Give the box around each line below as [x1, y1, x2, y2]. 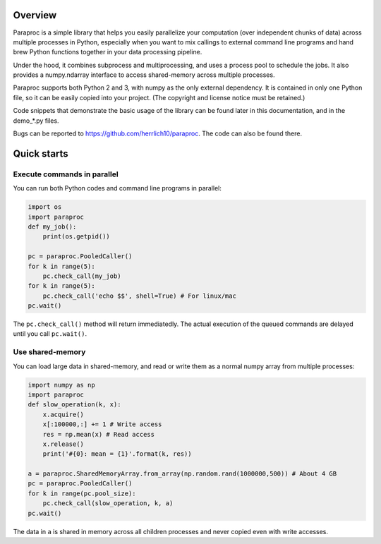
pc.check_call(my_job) [42, 272, 121, 280]
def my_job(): [28, 222, 77, 231]
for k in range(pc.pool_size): [28, 489, 137, 497]
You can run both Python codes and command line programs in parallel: [13, 184, 222, 193]
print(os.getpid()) [42, 233, 111, 241]
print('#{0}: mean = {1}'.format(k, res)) [42, 450, 192, 458]
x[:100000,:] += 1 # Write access [42, 421, 162, 428]
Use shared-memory [13, 347, 86, 357]
